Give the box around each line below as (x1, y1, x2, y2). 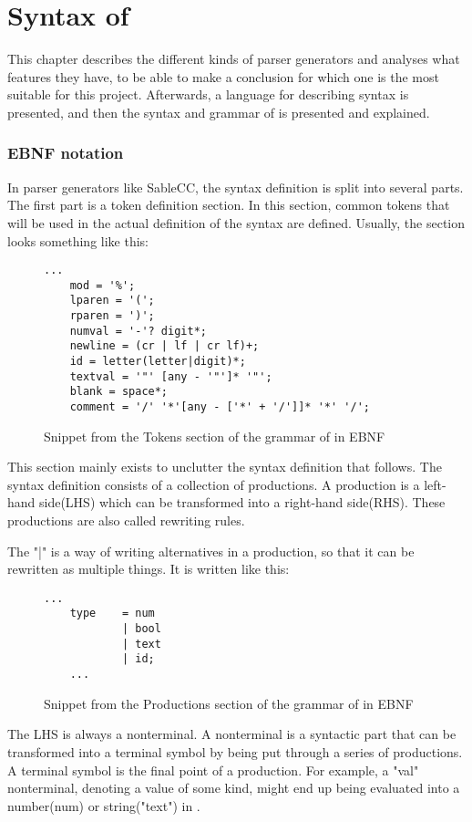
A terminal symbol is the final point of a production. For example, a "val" (7, 760, 419, 779)
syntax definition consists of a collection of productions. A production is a (7, 474, 420, 494)
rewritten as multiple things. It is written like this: (7, 559, 290, 578)
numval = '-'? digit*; (69, 324, 207, 338)
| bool (121, 622, 161, 636)
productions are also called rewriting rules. (7, 511, 245, 530)
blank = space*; (69, 385, 169, 399)
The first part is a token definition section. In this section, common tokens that (7, 195, 450, 214)
